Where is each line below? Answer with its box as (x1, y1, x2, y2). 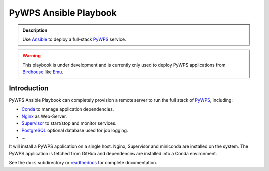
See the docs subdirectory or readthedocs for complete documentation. (9, 160, 158, 166)
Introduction (9, 84, 49, 92)
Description (22, 27, 48, 33)
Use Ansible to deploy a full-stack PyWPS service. (22, 36, 127, 42)
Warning (22, 53, 41, 59)
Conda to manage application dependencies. (21, 106, 114, 112)
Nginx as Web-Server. (21, 113, 67, 119)
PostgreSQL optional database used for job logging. (21, 127, 128, 133)
